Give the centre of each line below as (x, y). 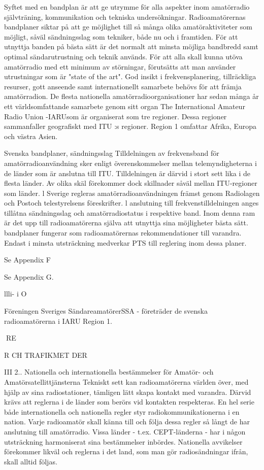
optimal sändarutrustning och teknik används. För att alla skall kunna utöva (123, 56)
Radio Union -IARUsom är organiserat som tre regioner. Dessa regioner (115, 116)
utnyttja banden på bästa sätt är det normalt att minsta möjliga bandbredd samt (131, 46)
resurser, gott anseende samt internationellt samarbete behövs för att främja (123, 86)
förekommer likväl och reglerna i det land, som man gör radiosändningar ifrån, (126, 451)
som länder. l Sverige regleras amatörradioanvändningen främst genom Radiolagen (132, 193)
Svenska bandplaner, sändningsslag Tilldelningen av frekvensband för (112, 153)
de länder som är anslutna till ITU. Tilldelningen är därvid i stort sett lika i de (127, 173)
